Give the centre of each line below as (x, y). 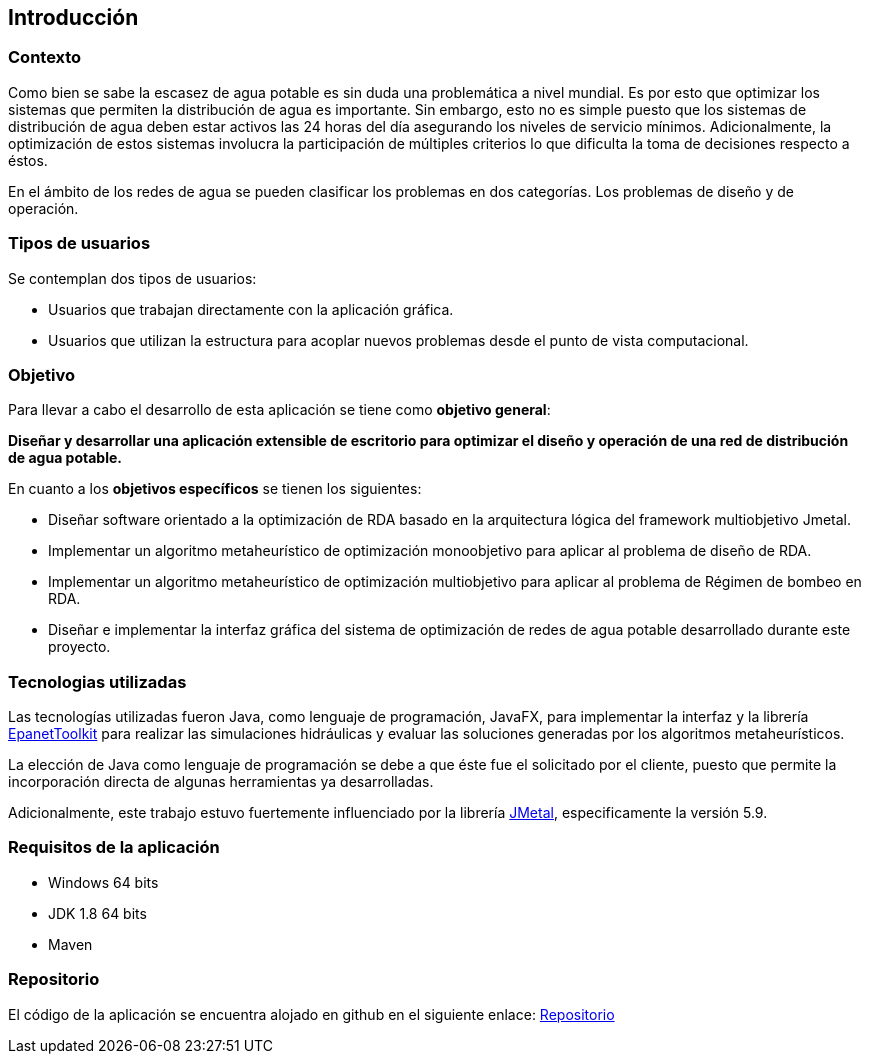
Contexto (45, 57)
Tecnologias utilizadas (97, 681)
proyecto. (79, 647)
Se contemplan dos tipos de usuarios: (132, 278)
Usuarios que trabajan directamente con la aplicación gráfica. (251, 309)
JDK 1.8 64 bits (97, 913)
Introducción (73, 17)
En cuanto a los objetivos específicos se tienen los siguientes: (215, 489)
